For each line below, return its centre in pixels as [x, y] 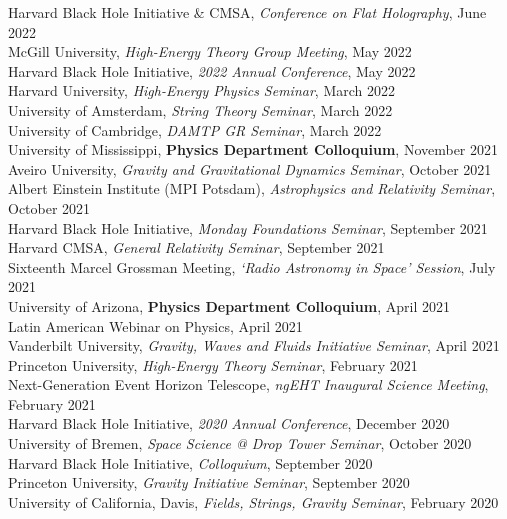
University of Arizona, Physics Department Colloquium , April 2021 [229, 305]
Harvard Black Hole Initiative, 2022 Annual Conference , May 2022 [212, 70]
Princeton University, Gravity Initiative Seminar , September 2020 [209, 482]
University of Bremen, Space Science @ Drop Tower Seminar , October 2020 [240, 443]
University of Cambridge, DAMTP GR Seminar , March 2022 [195, 129]
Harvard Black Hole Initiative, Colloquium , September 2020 [190, 462]
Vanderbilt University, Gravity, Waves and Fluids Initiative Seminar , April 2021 [254, 345]
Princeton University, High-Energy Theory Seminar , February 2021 [213, 364]
